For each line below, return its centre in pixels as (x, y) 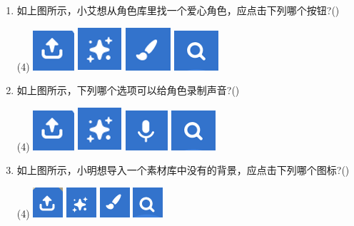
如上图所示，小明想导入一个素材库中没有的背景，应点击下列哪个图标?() (183, 170)
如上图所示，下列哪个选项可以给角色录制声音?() (128, 90)
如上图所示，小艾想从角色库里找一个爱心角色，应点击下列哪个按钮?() (178, 10)
